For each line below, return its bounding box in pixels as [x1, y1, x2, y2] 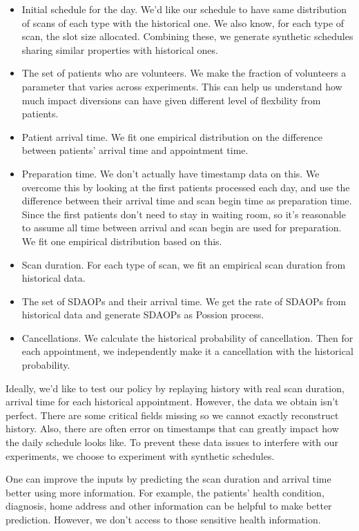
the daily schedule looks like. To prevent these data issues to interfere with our [6, 435, 339, 450]
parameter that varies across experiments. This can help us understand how [21, 79, 342, 93]
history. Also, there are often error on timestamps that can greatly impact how [6, 421, 339, 436]
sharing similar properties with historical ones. [21, 42, 218, 57]
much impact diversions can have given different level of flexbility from [21, 93, 321, 107]
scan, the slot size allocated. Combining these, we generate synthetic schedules [21, 29, 353, 44]
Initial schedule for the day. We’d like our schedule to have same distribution [21, 2, 347, 16]
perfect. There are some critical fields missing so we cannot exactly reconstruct [6, 407, 339, 422]
